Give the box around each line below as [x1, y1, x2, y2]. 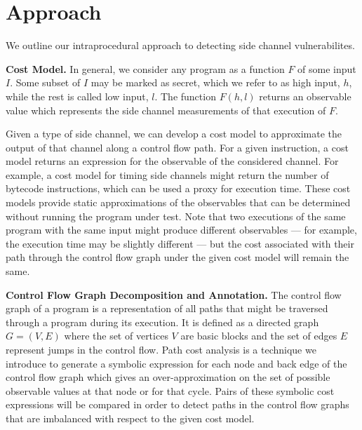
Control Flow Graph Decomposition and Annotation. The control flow [6, 287, 342, 302]
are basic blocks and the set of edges [180, 328, 337, 343]
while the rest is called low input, [6, 88, 149, 103]
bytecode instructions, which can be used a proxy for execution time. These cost [6, 181, 351, 196]
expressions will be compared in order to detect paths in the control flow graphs [6, 397, 349, 412]
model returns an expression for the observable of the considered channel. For [6, 154, 339, 168]
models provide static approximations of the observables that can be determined [6, 195, 351, 210]
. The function [154, 88, 216, 103]
